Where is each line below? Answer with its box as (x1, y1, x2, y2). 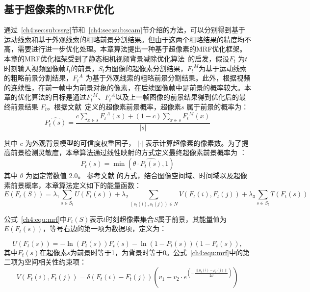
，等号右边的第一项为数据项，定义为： (43, 223, 167, 234)
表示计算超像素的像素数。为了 (145, 137, 242, 148)
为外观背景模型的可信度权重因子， (25, 137, 135, 148)
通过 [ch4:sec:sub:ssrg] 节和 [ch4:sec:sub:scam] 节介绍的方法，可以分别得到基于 (4, 25, 246, 35)
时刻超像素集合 (105, 213, 154, 224)
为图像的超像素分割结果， (104, 63, 187, 73)
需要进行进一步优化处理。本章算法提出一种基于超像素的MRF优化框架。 (17, 44, 247, 54)
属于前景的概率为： (186, 101, 249, 111)
